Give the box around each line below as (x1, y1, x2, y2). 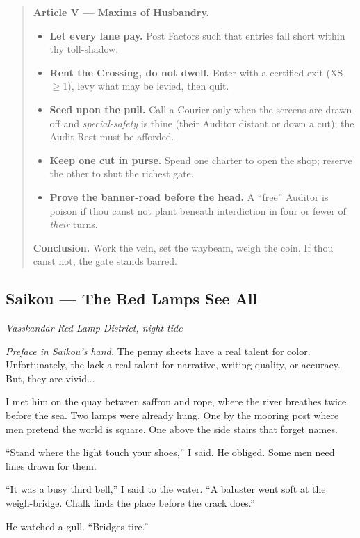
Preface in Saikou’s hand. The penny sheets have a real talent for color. (6, 343, 311, 358)
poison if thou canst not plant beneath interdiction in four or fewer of (49, 203, 346, 218)
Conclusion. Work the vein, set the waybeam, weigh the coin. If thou (33, 240, 334, 254)
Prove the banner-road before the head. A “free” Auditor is (49, 189, 329, 204)
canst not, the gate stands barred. (33, 254, 177, 268)
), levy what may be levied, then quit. (67, 79, 229, 93)
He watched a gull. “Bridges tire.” (6, 519, 149, 533)
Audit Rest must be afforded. (49, 129, 174, 144)
